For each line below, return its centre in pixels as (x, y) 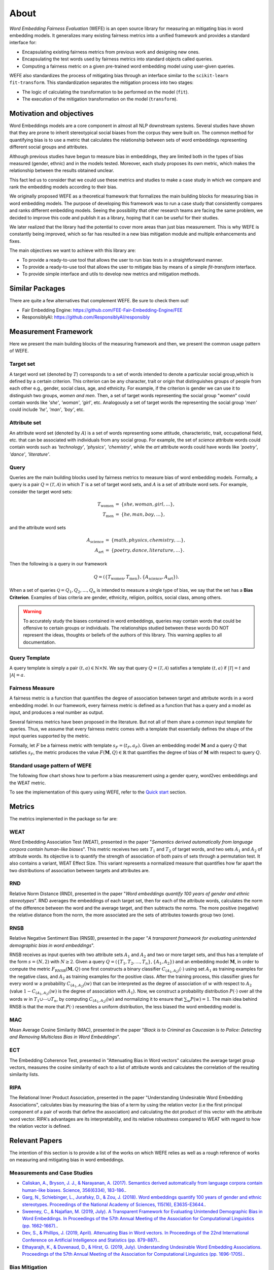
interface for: (23, 43)
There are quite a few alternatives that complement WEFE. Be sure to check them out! (99, 301)
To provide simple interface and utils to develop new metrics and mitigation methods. (111, 274)
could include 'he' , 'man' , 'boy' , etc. (47, 409)
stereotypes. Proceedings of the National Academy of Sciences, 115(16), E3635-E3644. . (114, 1204)
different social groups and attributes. (49, 147)
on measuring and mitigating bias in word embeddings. (67, 1160)
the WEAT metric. (28, 783)
